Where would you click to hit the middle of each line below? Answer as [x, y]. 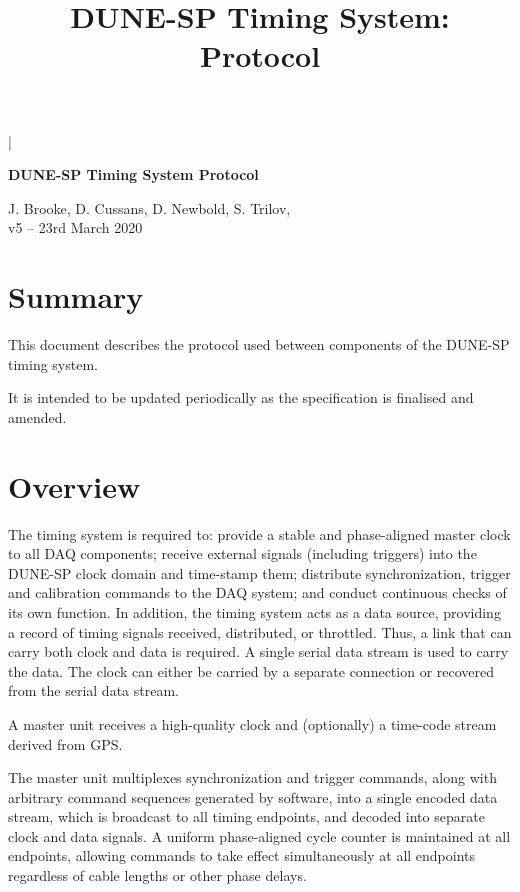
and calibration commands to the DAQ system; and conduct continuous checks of [257, 592]
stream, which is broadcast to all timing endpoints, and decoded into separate [246, 816]
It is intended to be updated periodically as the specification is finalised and [241, 397]
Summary [76, 296]
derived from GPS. [65, 743]
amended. [37, 416]
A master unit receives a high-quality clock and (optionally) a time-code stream [252, 723]
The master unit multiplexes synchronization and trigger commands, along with [252, 777]
